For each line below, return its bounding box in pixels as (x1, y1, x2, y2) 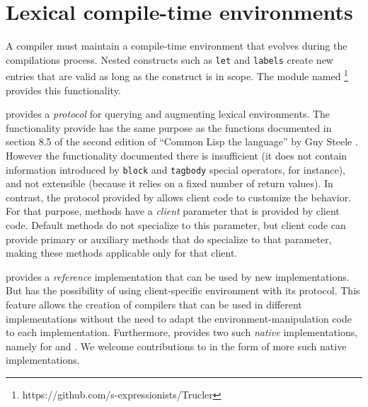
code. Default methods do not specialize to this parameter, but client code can (6, 218, 346, 233)
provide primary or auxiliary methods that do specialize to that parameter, (6, 231, 332, 246)
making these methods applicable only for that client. (6, 245, 238, 260)
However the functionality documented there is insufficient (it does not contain (6, 148, 347, 162)
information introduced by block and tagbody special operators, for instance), (6, 162, 345, 177)
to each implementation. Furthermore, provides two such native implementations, (6, 325, 358, 340)
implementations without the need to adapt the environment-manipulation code (6, 311, 352, 325)
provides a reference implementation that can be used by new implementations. (6, 269, 350, 284)
